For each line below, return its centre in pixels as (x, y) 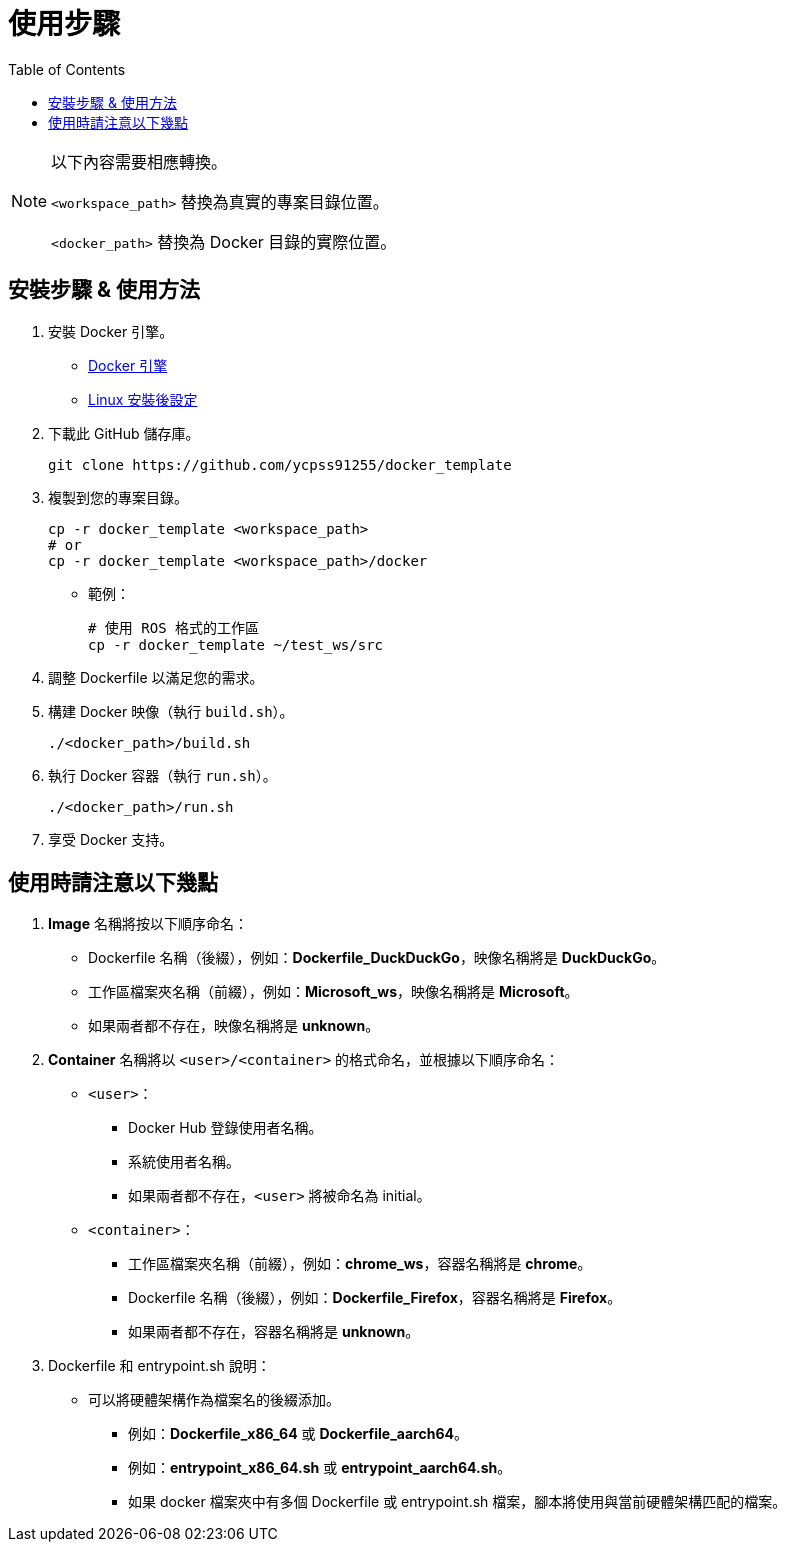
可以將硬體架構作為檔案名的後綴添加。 (214, 1400)
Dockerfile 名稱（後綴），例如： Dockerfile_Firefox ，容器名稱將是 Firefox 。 (375, 1298)
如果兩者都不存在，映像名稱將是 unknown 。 (234, 1026)
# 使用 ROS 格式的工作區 (174, 627)
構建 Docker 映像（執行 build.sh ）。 (171, 711)
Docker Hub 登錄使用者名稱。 (225, 1128)
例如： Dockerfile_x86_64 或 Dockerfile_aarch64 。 (298, 1434)
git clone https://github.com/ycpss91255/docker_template (280, 464)
